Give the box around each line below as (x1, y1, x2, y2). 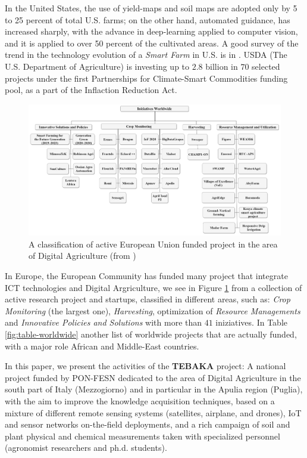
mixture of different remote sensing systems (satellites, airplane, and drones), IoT (5, 406, 302, 419)
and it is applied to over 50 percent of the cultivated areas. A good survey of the (5, 36, 299, 49)
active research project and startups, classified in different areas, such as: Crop (5, 293, 290, 305)
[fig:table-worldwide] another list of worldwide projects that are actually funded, (5, 327, 297, 340)
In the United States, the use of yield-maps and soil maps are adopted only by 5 (5, 2, 297, 14)
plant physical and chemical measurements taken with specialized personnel (5, 429, 280, 442)
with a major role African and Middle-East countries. (5, 339, 199, 352)
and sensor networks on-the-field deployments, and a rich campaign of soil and (5, 418, 290, 431)
